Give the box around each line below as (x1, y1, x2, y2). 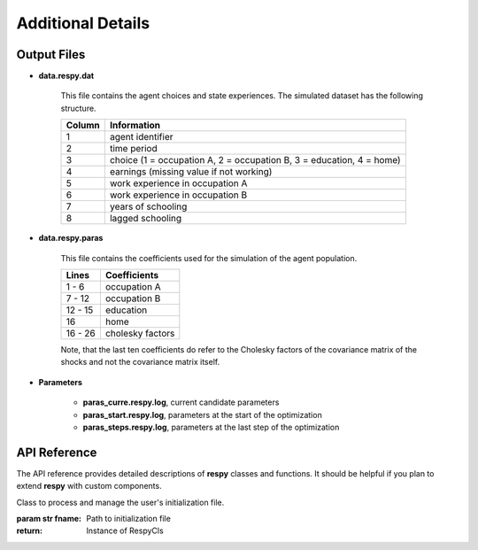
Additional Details (16, 13, 150, 33)
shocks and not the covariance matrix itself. (60, 357, 220, 368)
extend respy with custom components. (16, 481, 163, 492)
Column (66, 120, 101, 132)
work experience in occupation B (109, 189, 248, 201)
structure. (60, 103, 96, 113)
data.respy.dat (38, 71, 95, 81)
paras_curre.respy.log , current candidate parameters (82, 397, 280, 407)
